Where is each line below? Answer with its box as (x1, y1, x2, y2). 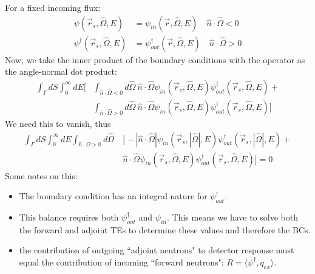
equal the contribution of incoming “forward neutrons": (19, 255, 224, 268)
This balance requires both (19, 210, 119, 223)
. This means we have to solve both (166, 210, 298, 223)
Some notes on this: (5, 169, 78, 182)
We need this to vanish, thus (5, 117, 111, 129)
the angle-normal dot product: (5, 65, 117, 78)
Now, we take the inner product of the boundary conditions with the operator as (5, 53, 305, 66)
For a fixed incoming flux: (5, 1, 101, 13)
